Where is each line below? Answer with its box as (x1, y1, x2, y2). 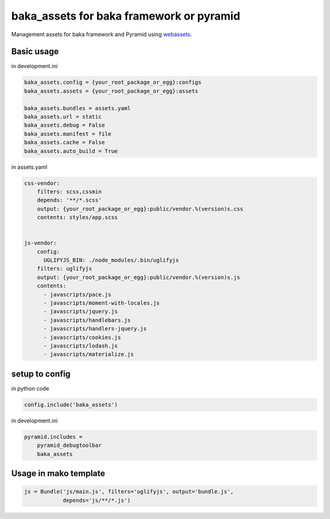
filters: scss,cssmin (37, 188, 102, 195)
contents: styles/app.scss (37, 214, 119, 221)
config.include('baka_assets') (24, 401, 119, 408)
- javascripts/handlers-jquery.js (43, 325, 147, 332)
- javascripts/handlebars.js (43, 316, 131, 324)
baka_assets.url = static (24, 113, 102, 120)
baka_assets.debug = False (24, 122, 105, 129)
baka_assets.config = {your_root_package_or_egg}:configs (24, 79, 202, 86)
